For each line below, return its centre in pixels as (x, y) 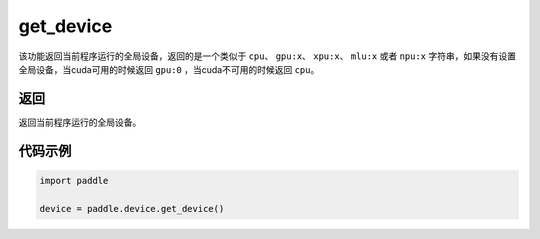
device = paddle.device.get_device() (132, 208)
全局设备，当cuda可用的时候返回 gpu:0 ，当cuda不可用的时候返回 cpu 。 (169, 69)
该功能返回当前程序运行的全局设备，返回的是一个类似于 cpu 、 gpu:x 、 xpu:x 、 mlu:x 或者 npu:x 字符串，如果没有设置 (267, 56)
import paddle (74, 180)
